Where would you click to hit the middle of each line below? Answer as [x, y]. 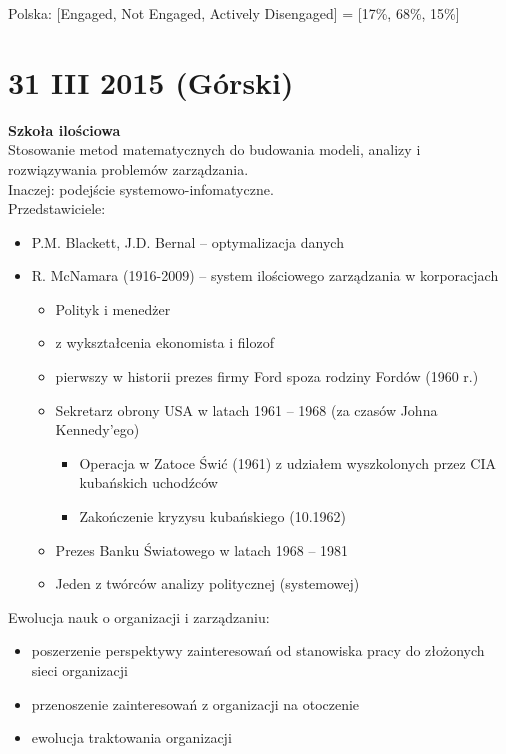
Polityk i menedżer [113, 308]
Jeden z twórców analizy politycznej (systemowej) [207, 583]
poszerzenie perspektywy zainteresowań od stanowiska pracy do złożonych [258, 650]
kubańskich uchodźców [148, 482]
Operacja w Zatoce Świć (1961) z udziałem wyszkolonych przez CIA [288, 462]
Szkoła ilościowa [64, 129]
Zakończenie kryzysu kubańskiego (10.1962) [212, 516]
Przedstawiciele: [57, 208]
